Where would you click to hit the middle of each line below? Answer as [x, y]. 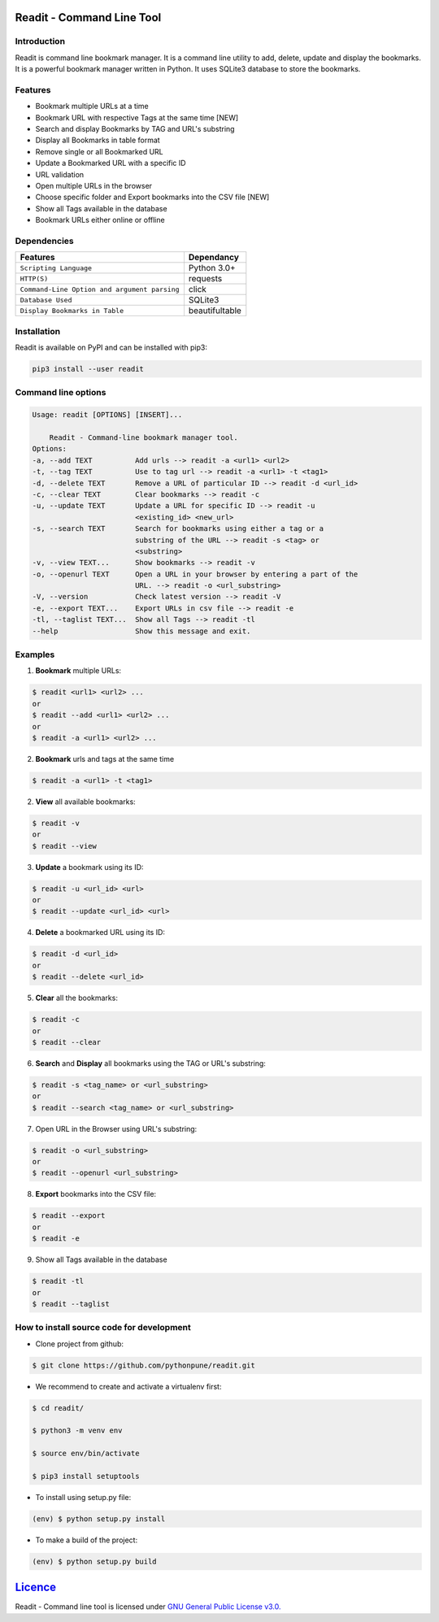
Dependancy [214, 258]
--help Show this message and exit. [141, 631]
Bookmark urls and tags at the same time [105, 759]
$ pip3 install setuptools [86, 1476]
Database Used [46, 300]
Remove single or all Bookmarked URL [99, 151]
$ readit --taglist [71, 1304]
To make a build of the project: [87, 1540]
